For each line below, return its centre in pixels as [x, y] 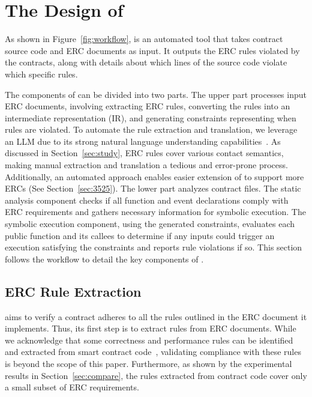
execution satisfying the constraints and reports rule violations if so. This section [154, 247]
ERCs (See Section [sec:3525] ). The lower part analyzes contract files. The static [153, 188]
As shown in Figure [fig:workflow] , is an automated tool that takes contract [144, 39]
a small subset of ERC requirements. [72, 387]
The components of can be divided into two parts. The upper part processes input [156, 94]
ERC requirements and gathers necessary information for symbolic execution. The [155, 212]
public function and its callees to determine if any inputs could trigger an [140, 235]
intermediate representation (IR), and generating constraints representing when [151, 117]
